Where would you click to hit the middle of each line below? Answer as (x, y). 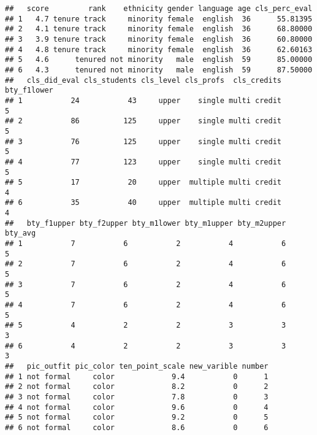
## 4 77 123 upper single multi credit (143, 162)
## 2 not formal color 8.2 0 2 (137, 387)
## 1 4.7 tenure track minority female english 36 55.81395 (159, 19)
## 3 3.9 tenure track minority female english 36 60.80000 (159, 39)
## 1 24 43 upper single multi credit (143, 100)
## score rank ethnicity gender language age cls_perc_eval (159, 9)
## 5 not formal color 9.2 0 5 (137, 418)
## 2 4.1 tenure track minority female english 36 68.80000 (159, 29)
